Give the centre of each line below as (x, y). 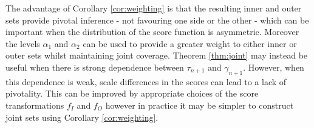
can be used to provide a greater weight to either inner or (190, 43)
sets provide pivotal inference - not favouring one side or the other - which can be (157, 20)
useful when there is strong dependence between (95, 67)
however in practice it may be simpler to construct (200, 105)
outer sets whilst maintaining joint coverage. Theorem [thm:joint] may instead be (157, 55)
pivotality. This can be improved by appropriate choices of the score (132, 93)
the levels (23, 43)
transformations (35, 105)
